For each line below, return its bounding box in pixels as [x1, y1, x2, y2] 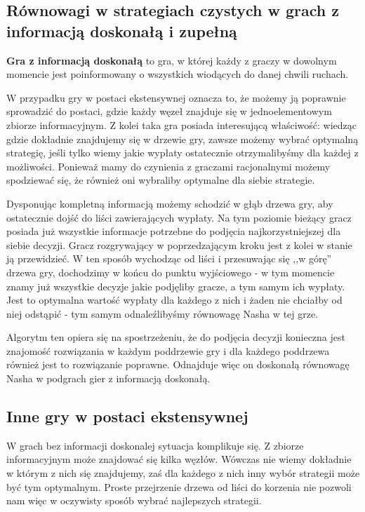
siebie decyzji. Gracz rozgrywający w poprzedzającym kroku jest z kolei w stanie [6, 237, 352, 252]
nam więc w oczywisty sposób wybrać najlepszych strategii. [6, 493, 262, 508]
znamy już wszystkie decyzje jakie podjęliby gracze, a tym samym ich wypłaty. [6, 278, 345, 293]
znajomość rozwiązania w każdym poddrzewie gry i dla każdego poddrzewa [6, 343, 330, 358]
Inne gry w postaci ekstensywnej [6, 405, 248, 427]
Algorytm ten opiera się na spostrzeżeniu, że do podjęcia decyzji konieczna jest [6, 330, 345, 344]
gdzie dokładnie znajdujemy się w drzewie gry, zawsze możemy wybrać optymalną [6, 131, 359, 146]
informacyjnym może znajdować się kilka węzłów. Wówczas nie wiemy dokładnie [6, 452, 352, 466]
